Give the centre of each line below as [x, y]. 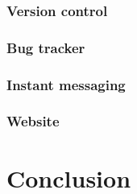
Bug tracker [46, 47]
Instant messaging [66, 84]
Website [33, 121]
